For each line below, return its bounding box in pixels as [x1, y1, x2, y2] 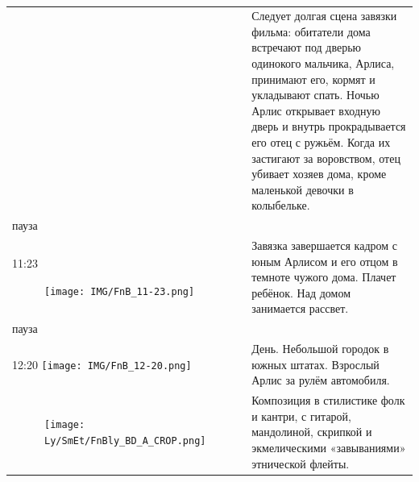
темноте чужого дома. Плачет [251, 268, 396, 285]
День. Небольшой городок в [251, 340, 389, 357]
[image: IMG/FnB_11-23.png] [44, 286, 195, 298]
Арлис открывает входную [251, 102, 381, 118]
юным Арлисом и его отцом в [251, 252, 398, 269]
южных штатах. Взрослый [251, 355, 380, 372]
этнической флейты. [251, 455, 350, 472]
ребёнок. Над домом [251, 284, 351, 301]
